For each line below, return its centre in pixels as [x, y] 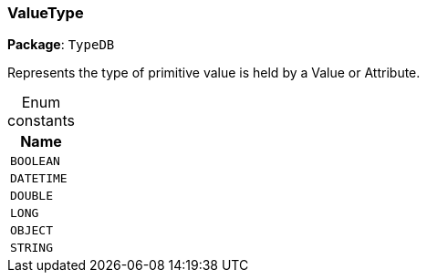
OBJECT [31, 231]
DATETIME [39, 179]
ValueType [46, 13]
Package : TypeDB [61, 45]
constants [41, 121]
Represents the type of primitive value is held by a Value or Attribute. [214, 73]
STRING [31, 248]
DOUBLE [31, 196]
